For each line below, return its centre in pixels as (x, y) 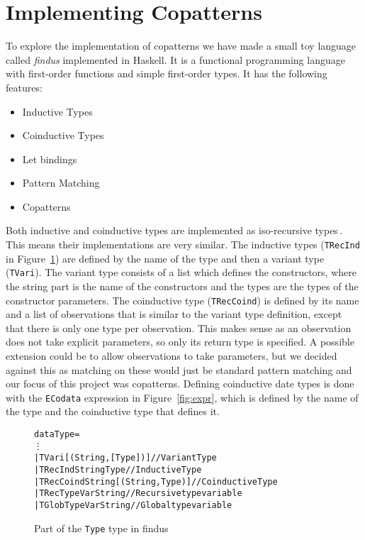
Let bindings (50, 159)
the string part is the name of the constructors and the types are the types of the (182, 286)
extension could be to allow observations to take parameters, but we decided (172, 356)
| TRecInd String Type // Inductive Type (118, 470)
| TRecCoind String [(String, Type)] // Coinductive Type (156, 481)
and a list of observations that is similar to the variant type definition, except (174, 314)
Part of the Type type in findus (101, 528)
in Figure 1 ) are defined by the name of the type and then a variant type (165, 258)
